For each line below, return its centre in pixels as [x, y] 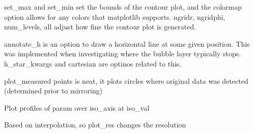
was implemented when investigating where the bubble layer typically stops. [123, 54]
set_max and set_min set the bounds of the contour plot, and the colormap [123, 7]
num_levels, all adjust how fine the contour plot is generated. [100, 27]
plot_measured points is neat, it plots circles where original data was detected [126, 80]
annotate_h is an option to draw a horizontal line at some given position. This [127, 43]
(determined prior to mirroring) [53, 91]
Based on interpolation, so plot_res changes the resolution [95, 125]
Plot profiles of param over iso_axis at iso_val [77, 107]
